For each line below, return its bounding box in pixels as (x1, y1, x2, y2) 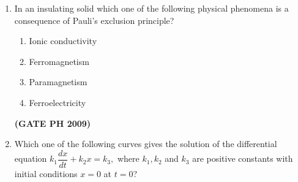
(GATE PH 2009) (14, 116, 91, 129)
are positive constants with (192, 152, 293, 165)
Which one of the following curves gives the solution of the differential (14, 137, 277, 150)
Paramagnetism (29, 75, 88, 88)
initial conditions (14, 167, 78, 180)
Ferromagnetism (29, 55, 89, 67)
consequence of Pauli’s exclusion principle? (14, 13, 174, 26)
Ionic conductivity (29, 34, 97, 47)
